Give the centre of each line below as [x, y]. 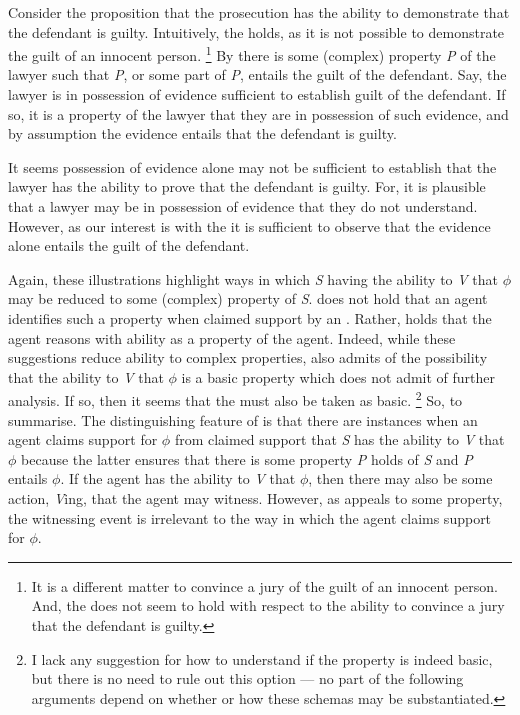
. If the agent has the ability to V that [178, 478]
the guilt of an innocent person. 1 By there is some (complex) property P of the [252, 53]
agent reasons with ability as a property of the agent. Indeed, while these [232, 337]
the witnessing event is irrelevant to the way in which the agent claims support [250, 517]
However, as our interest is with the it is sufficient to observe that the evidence [249, 225]
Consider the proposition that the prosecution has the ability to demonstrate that [259, 12]
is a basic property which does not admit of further [338, 376]
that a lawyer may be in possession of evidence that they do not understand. [243, 206]
